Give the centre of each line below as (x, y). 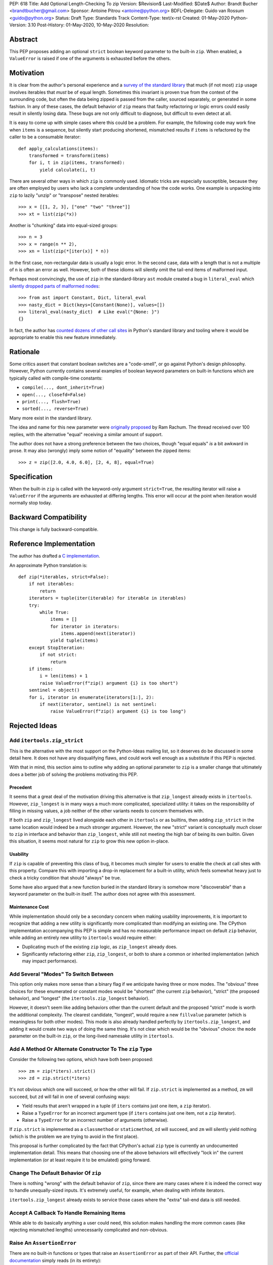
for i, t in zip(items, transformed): (77, 163)
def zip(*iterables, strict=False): (64, 577)
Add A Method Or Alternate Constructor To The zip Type (81, 1049)
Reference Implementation (52, 544)
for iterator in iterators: (85, 626)
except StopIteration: (57, 647)
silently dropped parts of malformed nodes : (55, 286)
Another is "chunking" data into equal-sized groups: (64, 226)
